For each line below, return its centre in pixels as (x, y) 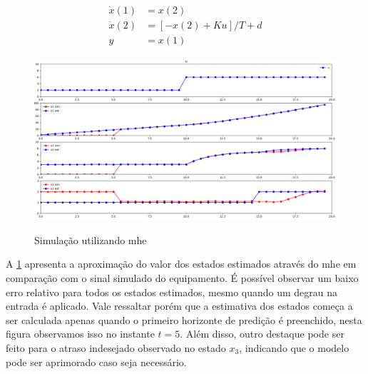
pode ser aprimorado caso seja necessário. (96, 362)
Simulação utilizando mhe (91, 239)
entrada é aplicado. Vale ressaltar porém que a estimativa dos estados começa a (179, 306)
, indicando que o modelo (294, 347)
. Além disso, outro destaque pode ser (262, 334)
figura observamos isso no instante (80, 334)
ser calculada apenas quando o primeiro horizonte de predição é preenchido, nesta (184, 319)
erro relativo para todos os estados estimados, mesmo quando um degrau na (172, 292)
